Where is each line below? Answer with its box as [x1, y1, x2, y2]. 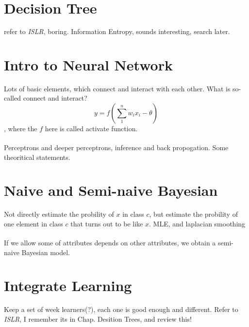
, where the [4, 123, 37, 133]
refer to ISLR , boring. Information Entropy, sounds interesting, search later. [4, 26, 230, 36]
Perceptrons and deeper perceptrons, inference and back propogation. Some [4, 142, 229, 153]
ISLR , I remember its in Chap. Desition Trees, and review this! [4, 313, 192, 324]
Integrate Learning [4, 275, 132, 295]
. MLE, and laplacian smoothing [149, 218, 246, 228]
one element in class [4, 218, 63, 228]
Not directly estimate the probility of [4, 209, 114, 219]
